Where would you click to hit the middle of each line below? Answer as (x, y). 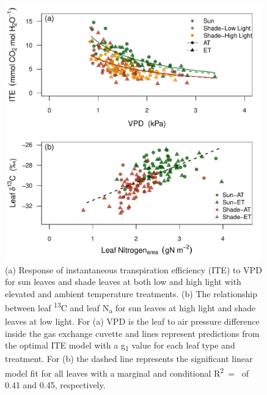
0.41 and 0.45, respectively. (55, 385)
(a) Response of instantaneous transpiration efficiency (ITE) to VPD (133, 269)
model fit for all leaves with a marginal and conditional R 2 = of (127, 372)
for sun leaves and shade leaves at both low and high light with (123, 282)
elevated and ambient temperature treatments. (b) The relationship (131, 293)
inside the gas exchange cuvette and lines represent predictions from (132, 333)
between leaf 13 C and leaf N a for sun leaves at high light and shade (130, 308)
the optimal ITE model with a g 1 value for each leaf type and (120, 346)
